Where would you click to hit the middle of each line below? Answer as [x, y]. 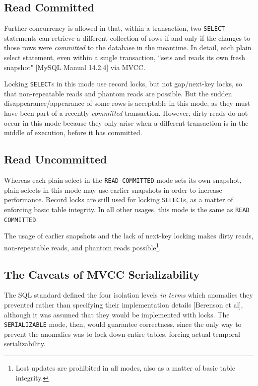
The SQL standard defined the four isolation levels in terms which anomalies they [129, 295]
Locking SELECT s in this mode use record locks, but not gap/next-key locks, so [123, 84]
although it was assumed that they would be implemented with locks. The [117, 314]
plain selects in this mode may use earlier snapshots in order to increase [113, 190]
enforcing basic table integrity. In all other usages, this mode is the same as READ [127, 209]
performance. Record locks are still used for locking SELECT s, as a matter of [119, 199]
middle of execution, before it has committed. [73, 132]
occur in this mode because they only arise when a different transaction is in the [126, 122]
